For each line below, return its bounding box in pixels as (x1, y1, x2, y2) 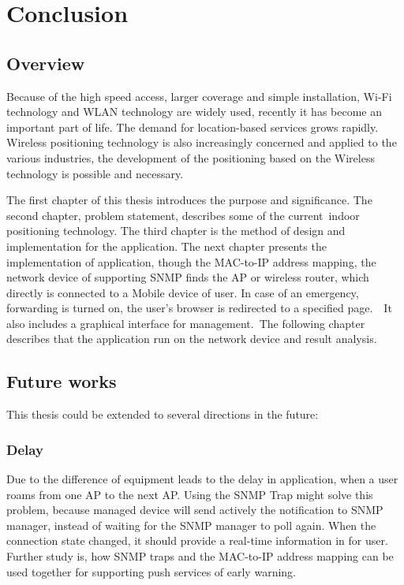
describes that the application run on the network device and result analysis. (6, 330, 377, 347)
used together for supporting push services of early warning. (6, 563, 296, 579)
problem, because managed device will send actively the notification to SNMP (6, 501, 383, 518)
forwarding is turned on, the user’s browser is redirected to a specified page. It (6, 300, 392, 316)
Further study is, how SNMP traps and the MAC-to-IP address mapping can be (6, 548, 394, 565)
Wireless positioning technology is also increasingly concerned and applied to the (6, 134, 397, 151)
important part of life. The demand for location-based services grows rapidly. (6, 118, 379, 135)
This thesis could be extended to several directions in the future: (6, 406, 319, 423)
